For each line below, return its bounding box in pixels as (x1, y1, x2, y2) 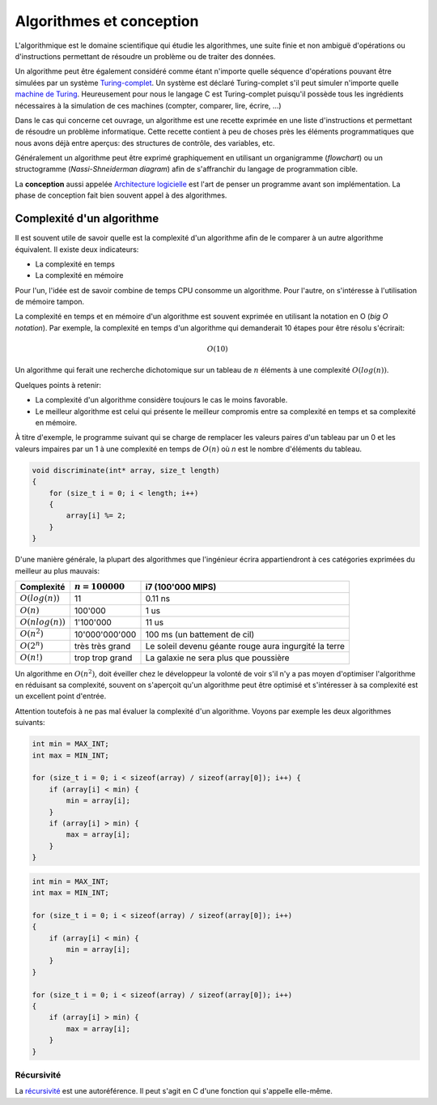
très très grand (74, 641, 131, 652)
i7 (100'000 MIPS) (145, 582, 217, 593)
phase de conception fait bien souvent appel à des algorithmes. (15, 190, 227, 200)
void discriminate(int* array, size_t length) (32, 466, 220, 475)
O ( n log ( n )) (19, 616, 66, 628)
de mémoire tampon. (15, 297, 85, 307)
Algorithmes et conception (15, 12, 199, 30)
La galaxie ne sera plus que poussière (145, 652, 291, 663)
